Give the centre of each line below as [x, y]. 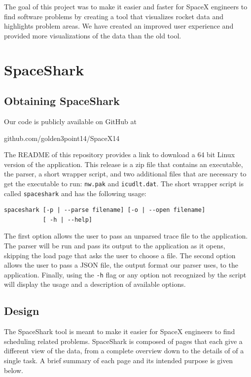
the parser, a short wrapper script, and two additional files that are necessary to [125, 174]
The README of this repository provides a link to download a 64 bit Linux [120, 154]
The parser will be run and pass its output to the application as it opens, [115, 246]
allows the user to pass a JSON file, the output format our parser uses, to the [121, 265]
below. [14, 370]
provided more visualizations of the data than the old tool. [93, 35]
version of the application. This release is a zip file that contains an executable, [124, 164]
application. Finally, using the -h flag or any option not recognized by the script [125, 274]
